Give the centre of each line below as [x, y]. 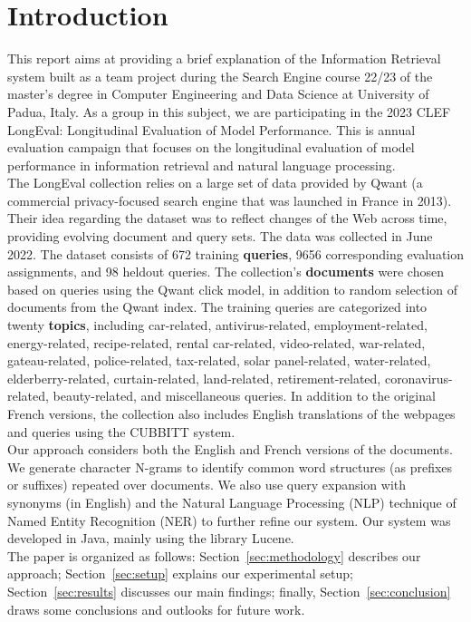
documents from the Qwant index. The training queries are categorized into [217, 307]
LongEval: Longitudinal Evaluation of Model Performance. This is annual [211, 129]
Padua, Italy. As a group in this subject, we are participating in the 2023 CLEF [229, 111]
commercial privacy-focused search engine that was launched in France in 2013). [230, 200]
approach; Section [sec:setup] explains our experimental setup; [180, 573]
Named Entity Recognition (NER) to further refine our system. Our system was [229, 520]
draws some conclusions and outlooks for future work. [156, 609]
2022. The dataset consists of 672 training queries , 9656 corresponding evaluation [236, 253]
